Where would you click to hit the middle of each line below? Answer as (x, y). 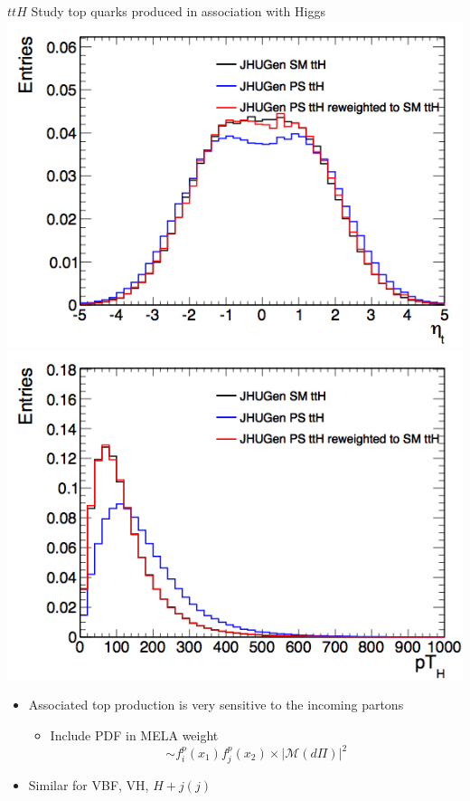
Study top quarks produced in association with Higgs (178, 11)
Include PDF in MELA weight (134, 734)
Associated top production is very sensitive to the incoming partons (216, 705)
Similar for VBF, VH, (89, 785)
